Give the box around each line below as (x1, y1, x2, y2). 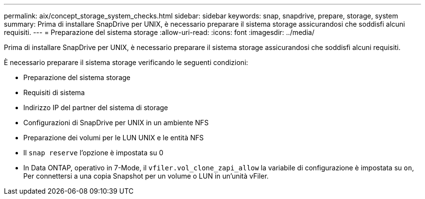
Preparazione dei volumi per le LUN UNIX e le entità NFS (23, 133, 204, 142)
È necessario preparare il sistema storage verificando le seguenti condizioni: (4, 58, 248, 66)
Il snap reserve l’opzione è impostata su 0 (23, 149, 163, 157)
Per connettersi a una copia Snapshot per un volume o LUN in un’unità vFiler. (23, 172, 269, 180)
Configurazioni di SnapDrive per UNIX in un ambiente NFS (23, 118, 209, 127)
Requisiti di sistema (23, 88, 85, 97)
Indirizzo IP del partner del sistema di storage (23, 103, 168, 112)
